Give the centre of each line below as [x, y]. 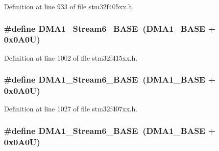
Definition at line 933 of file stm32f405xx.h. [69, 6]
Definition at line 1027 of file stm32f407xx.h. [71, 109]
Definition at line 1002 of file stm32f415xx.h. [71, 57]
